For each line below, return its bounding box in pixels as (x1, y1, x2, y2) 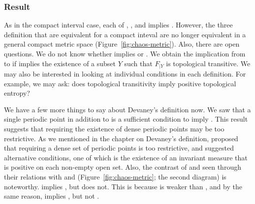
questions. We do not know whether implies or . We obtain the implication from (4, 49, 246, 58)
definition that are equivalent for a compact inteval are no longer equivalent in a (4, 29, 246, 39)
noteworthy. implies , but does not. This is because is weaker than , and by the (4, 181, 242, 191)
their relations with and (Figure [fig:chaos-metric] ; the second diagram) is (4, 171, 226, 181)
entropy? (4, 88, 30, 98)
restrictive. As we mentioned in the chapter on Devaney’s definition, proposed (4, 133, 238, 143)
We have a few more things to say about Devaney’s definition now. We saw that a (4, 104, 251, 114)
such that (124, 58, 153, 68)
